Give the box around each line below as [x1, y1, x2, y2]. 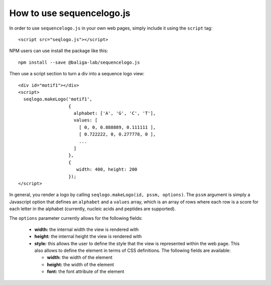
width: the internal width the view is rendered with [34, 226, 139, 232]
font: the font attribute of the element [47, 268, 124, 274]
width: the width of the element [47, 254, 113, 260]
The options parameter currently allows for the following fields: [9, 215, 143, 221]
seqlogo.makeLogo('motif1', [23, 96, 93, 102]
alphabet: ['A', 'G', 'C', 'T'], [73, 110, 156, 116]
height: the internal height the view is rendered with [34, 233, 142, 239]
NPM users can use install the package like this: [9, 48, 108, 54]
